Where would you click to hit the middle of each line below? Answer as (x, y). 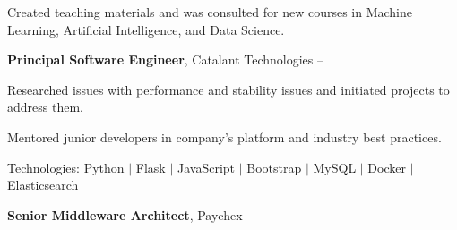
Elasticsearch (43, 185)
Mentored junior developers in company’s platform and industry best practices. (224, 136)
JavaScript (206, 167)
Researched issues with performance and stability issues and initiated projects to (228, 89)
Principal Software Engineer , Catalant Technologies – (165, 60)
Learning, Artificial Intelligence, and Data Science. (146, 29)
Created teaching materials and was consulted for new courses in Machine (210, 12)
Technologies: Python (66, 167)
